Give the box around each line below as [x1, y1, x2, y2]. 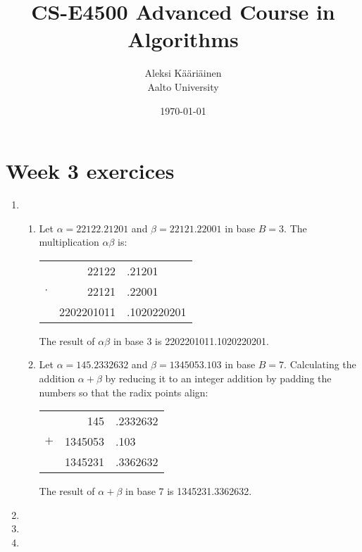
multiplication [39, 234, 99, 249]
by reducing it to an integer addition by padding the [105, 371, 332, 385]
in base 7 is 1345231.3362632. [125, 484, 252, 498]
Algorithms [127, 25, 239, 54]
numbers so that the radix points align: [39, 384, 208, 399]
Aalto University [147, 79, 219, 94]
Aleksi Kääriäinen [144, 65, 222, 80]
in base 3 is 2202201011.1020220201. [113, 333, 269, 348]
